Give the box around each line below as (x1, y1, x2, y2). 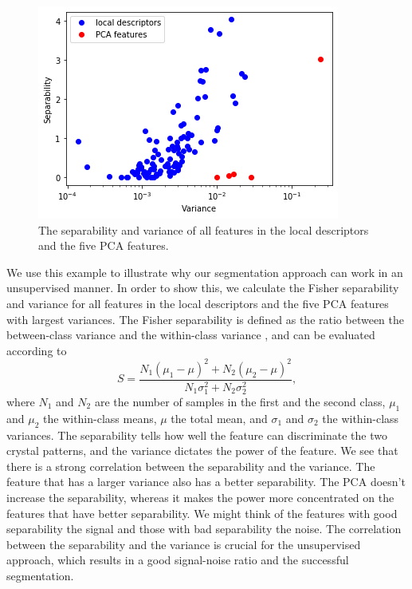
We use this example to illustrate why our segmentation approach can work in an (6, 263, 403, 280)
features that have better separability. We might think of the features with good (6, 504, 398, 521)
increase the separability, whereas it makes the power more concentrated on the (6, 488, 394, 505)
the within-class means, (43, 409, 157, 426)
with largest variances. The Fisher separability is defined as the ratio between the (6, 310, 404, 327)
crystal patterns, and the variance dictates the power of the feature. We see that (6, 442, 398, 459)
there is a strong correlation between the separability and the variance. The (6, 457, 375, 474)
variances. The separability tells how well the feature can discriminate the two (6, 426, 387, 443)
